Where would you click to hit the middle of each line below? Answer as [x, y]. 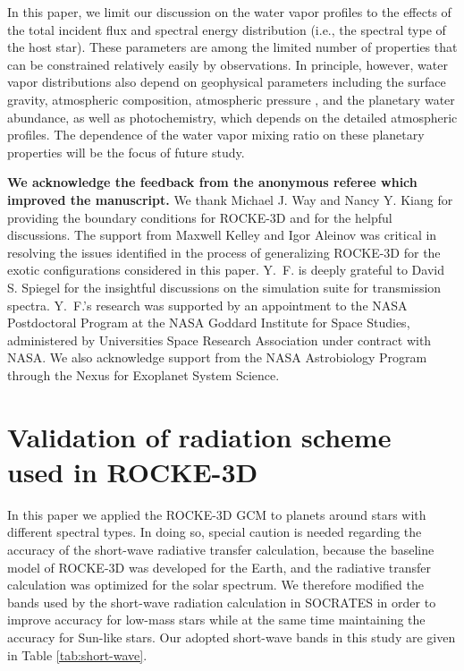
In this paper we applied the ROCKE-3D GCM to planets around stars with [217, 514]
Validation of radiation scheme [199, 436]
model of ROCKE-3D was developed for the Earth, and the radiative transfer [219, 567]
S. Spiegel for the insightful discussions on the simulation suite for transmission [224, 287]
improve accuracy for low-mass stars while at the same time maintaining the [216, 620]
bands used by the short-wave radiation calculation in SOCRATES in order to [222, 602]
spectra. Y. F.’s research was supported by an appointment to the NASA [207, 305]
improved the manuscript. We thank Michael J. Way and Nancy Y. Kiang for [230, 199]
